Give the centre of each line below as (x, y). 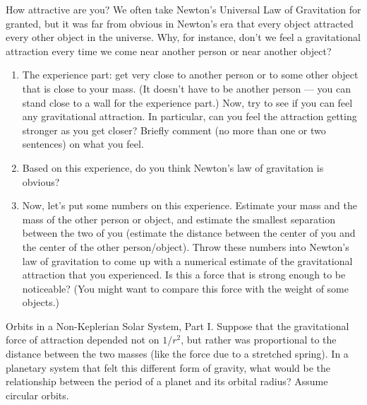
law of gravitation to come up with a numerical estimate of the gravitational (187, 260)
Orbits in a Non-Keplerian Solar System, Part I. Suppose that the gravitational (178, 325)
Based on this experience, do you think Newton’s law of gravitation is (173, 167)
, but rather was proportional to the (259, 340)
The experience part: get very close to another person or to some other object (190, 75)
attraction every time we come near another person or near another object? (169, 51)
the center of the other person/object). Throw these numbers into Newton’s (186, 246)
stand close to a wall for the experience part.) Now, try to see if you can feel (187, 102)
